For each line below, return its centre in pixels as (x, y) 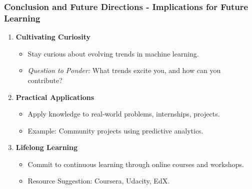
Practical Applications (55, 97)
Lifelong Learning (47, 147)
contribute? (45, 80)
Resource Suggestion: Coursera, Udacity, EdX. (99, 181)
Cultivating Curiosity (53, 37)
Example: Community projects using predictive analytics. (115, 130)
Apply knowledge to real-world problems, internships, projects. (124, 114)
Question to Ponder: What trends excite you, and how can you (124, 70)
